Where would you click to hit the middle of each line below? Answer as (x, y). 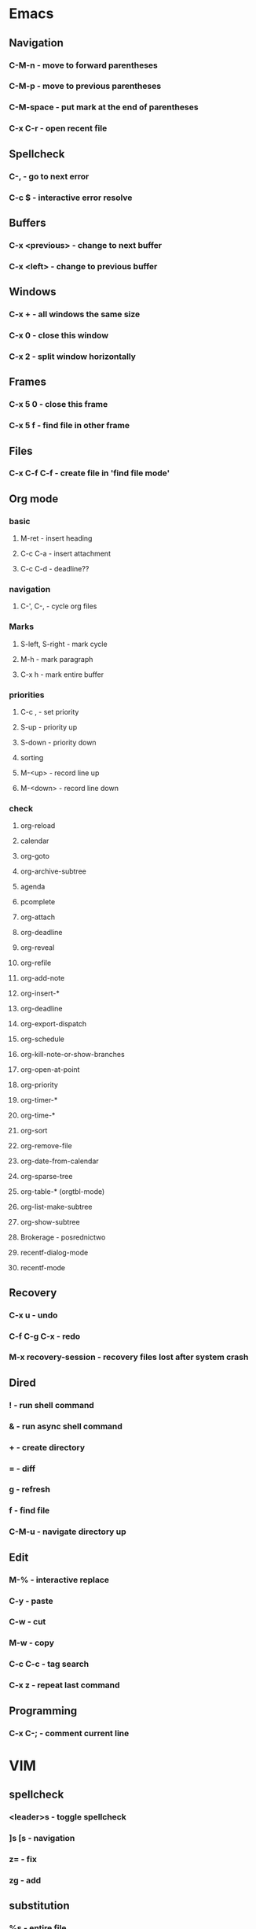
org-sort (34, 1131)
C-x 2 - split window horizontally (73, 357)
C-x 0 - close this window (59, 335)
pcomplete (38, 902)
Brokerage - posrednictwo (63, 1237)
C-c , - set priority (49, 712)
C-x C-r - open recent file (58, 128)
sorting (32, 758)
